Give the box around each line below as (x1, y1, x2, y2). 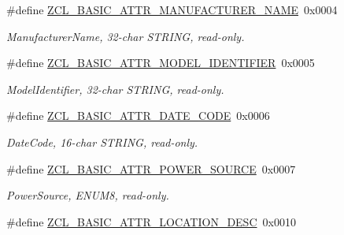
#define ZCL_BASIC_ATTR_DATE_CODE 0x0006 (6, 107, 270, 124)
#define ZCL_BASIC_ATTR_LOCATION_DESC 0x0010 (6, 213, 296, 229)
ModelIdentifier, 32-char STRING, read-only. (6, 80, 224, 97)
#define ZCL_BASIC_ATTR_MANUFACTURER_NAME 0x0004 (6, 2, 338, 17)
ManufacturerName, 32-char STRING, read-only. (6, 28, 245, 44)
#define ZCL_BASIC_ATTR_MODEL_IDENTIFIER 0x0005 (6, 54, 315, 71)
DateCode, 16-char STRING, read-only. (6, 133, 198, 150)
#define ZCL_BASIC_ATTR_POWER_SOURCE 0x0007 (6, 160, 296, 177)
